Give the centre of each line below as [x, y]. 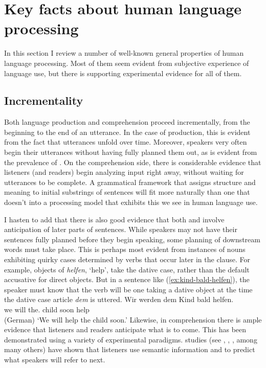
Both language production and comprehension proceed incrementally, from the [127, 122]
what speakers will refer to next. [55, 359]
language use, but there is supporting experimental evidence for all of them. [123, 73]
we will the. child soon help [47, 309]
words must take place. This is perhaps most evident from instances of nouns [125, 249]
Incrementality [44, 100]
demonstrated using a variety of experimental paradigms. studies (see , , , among [131, 339]
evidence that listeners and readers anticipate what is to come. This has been [125, 329]
